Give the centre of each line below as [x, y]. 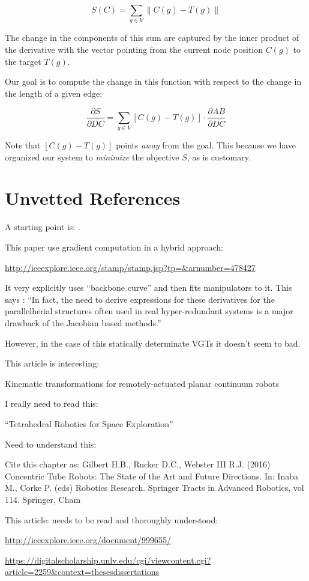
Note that [23, 145]
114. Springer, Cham [43, 499]
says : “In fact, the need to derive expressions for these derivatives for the [140, 299]
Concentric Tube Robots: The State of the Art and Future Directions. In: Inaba [151, 476]
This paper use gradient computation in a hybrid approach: [114, 247]
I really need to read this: [52, 403]
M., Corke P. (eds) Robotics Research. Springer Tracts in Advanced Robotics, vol [154, 488]
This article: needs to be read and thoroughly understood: [112, 519]
